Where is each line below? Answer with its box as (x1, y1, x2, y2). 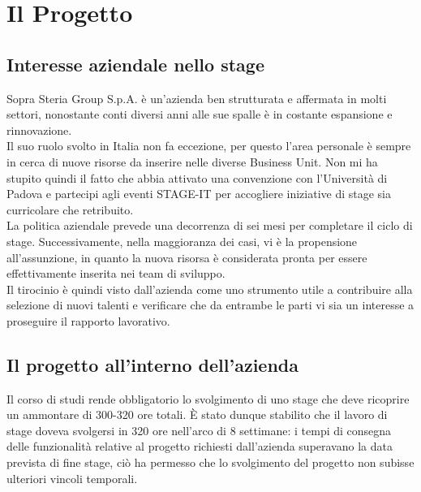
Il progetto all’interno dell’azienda (6, 352, 299, 377)
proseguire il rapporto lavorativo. (6, 312, 170, 329)
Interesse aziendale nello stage (6, 51, 264, 76)
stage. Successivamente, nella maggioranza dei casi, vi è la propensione (6, 232, 358, 249)
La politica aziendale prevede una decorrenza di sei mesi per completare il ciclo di (6, 217, 413, 234)
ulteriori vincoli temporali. (6, 469, 138, 486)
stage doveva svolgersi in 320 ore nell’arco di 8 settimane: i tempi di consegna (6, 421, 392, 438)
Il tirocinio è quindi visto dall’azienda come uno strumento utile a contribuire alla (6, 280, 413, 297)
